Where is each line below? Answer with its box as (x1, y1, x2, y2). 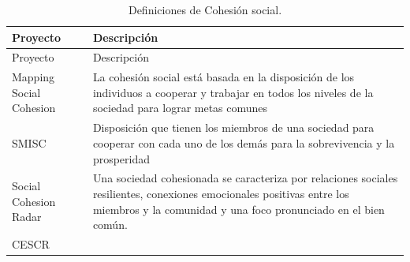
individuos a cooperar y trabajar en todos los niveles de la (92, 84, 374, 100)
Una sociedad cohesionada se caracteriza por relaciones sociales (92, 170, 398, 186)
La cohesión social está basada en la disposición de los (92, 69, 355, 85)
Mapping (12, 69, 55, 85)
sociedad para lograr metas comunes (92, 99, 268, 116)
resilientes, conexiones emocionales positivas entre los (92, 185, 349, 201)
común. (92, 216, 128, 233)
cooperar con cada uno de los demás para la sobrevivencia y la (92, 134, 395, 151)
